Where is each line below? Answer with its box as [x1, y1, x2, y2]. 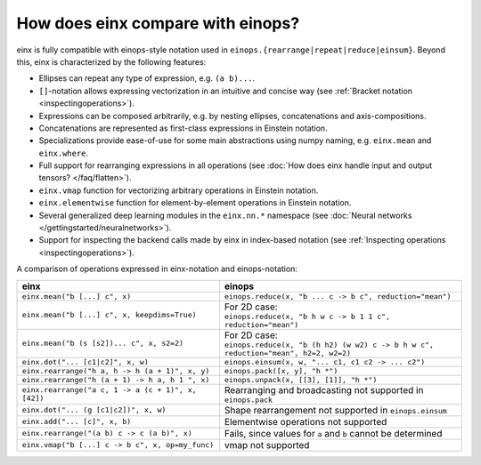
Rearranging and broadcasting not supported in [224, 383, 424, 396]
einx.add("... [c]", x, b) [21, 417, 132, 427]
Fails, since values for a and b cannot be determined [224, 427, 443, 439]
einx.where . [38, 148, 89, 158]
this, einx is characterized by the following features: [16, 56, 207, 67]
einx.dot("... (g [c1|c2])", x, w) [21, 405, 167, 415]
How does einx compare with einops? [16, 13, 300, 33]
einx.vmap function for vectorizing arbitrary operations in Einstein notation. [38, 185, 319, 196]
